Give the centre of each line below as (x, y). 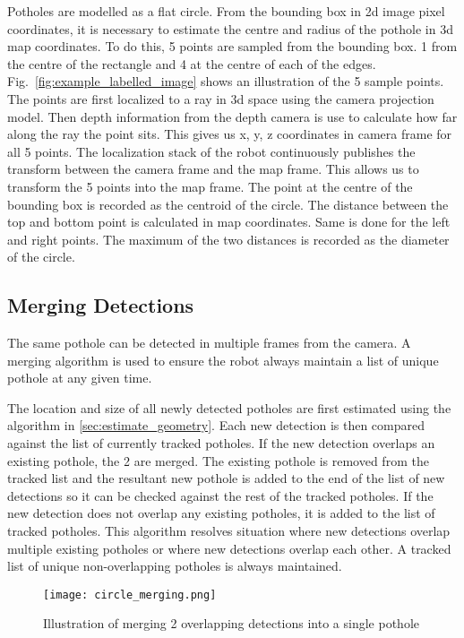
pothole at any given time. (80, 378)
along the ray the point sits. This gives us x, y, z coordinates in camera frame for (230, 134)
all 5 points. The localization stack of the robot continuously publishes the (211, 151)
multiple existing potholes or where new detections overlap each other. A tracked (229, 548)
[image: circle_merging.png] (130, 595)
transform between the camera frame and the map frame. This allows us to (213, 169)
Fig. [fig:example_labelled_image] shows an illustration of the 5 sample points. (226, 81)
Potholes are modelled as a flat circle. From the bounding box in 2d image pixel (226, 11)
